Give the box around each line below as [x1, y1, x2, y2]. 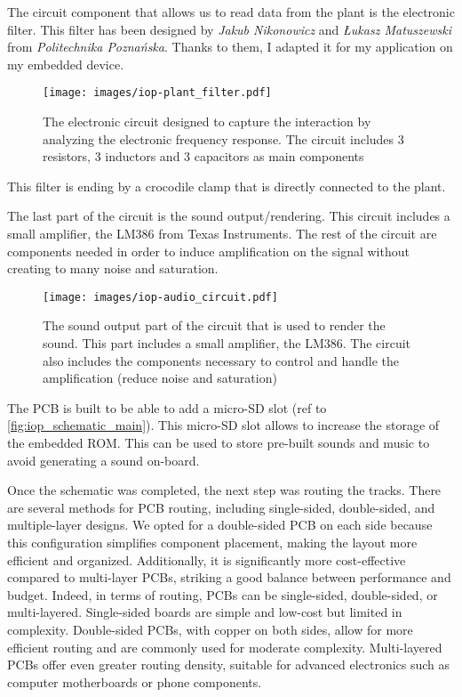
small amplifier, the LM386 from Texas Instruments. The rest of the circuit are [7, 224, 437, 242]
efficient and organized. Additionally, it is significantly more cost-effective [7, 550, 406, 569]
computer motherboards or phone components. [7, 672, 262, 691]
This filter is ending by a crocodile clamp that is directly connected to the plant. [7, 176, 446, 195]
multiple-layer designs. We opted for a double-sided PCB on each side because [7, 515, 433, 534]
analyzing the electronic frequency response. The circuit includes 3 [43, 129, 404, 148]
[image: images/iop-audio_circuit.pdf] [43, 290, 278, 304]
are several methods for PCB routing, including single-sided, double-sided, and [7, 498, 435, 516]
